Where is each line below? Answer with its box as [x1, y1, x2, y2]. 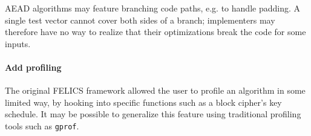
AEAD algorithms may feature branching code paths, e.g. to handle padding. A [5, 2, 300, 14]
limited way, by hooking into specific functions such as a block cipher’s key [5, 96, 282, 108]
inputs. [5, 37, 31, 50]
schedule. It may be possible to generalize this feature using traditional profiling [5, 108, 301, 120]
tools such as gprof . [5, 119, 79, 132]
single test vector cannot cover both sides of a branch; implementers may [5, 13, 275, 26]
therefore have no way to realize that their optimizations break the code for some [5, 25, 306, 38]
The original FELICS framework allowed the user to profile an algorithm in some [5, 84, 306, 97]
